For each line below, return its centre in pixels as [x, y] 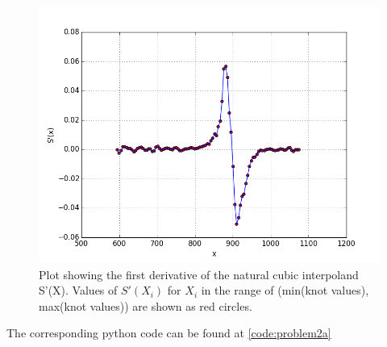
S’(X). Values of [78, 290]
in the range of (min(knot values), [285, 290]
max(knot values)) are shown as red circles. [146, 305]
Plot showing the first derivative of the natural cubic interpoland [199, 274]
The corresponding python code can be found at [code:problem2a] [169, 333]
